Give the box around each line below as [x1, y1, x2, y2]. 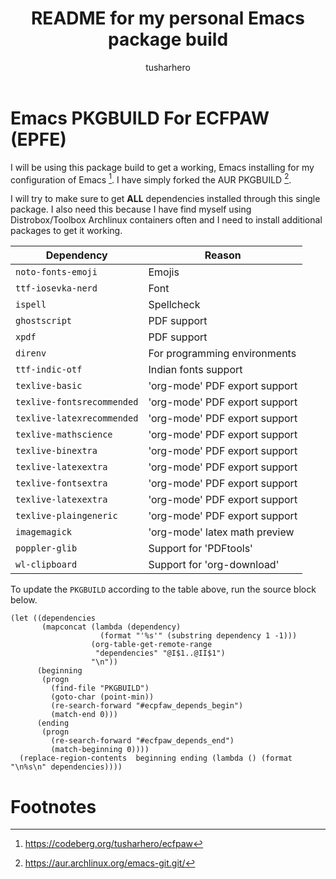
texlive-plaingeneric [15, 510, 118, 522]
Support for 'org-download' [148, 558, 280, 572]
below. [10, 594, 38, 606]
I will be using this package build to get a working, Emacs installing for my [10, 161, 315, 173]
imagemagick [15, 527, 73, 538]
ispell [15, 299, 47, 311]
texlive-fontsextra [15, 478, 108, 489]
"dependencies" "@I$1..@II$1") [95, 648, 226, 659]
